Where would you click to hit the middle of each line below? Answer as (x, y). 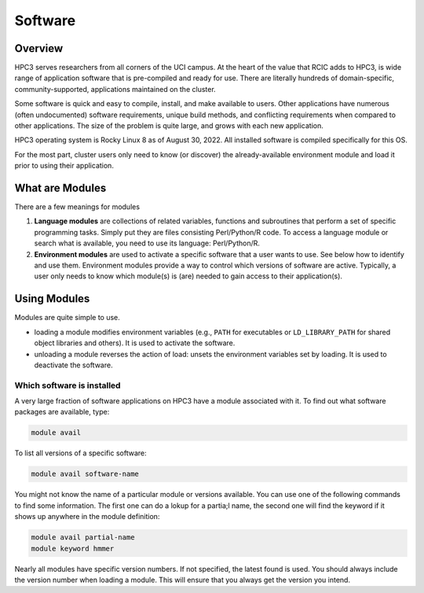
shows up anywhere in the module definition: (87, 517)
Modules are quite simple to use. (68, 318)
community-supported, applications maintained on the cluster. (115, 89)
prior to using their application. (64, 166)
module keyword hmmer (73, 548)
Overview (39, 48)
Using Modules (52, 299)
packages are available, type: (62, 412)
